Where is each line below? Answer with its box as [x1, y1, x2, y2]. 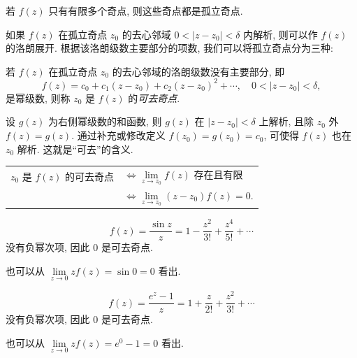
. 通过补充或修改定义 [71, 128, 166, 143]
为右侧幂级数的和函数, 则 [48, 114, 162, 129]
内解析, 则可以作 [243, 27, 318, 41]
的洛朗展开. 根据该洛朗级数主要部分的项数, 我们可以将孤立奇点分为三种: [6, 41, 333, 55]
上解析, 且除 [258, 114, 314, 129]
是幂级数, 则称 [6, 90, 71, 105]
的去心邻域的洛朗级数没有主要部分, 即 [112, 64, 285, 78]
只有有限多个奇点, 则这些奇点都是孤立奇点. [48, 3, 243, 17]
